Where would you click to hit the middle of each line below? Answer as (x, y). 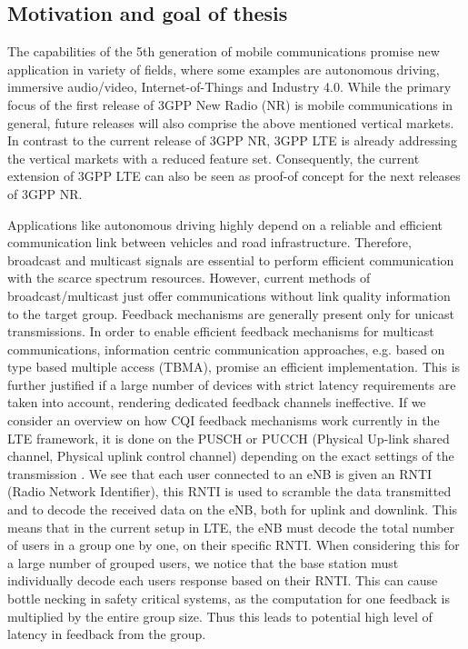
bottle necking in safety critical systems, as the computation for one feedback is (229, 599)
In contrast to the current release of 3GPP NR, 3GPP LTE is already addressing (232, 140)
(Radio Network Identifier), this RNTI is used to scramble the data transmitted (229, 491)
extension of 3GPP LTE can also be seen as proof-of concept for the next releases (234, 176)
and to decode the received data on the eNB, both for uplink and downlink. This (233, 509)
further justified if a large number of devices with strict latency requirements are (232, 384)
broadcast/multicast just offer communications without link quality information (229, 295)
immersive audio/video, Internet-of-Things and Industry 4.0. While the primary (229, 87)
